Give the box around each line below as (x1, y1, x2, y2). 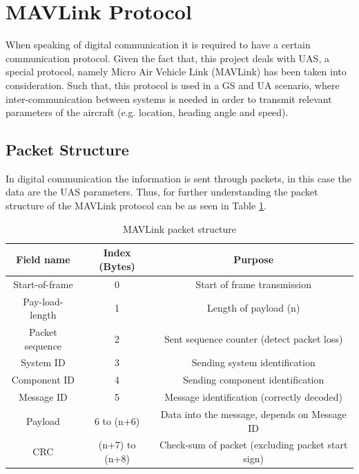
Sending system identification (191, 355, 316, 370)
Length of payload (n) (206, 301, 300, 315)
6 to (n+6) (94, 413, 140, 428)
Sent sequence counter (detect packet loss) (164, 331, 343, 345)
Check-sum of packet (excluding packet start (159, 437, 348, 452)
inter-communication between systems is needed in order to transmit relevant (6, 91, 332, 106)
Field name (16, 252, 70, 267)
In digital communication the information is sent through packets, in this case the (6, 171, 351, 185)
